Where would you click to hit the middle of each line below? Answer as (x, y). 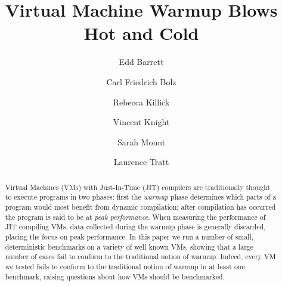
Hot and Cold (141, 33)
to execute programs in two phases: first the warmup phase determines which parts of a (141, 197)
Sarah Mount (141, 142)
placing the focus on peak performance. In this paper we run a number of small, (129, 236)
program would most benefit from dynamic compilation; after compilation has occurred (140, 206)
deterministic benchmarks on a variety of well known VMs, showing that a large (129, 246)
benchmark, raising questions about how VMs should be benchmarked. (115, 276)
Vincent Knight (141, 122)
